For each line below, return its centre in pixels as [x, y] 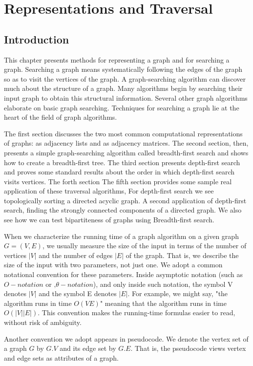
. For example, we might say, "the [178, 293]
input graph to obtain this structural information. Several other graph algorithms [126, 97]
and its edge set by [88, 348]
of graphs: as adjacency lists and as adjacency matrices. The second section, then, [126, 143]
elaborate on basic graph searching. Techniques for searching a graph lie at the [122, 107]
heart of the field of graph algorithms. [61, 117]
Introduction [37, 39]
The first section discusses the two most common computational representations [123, 133]
